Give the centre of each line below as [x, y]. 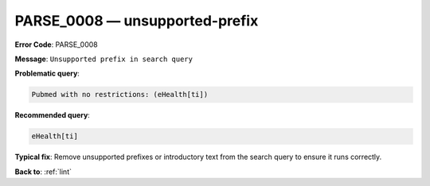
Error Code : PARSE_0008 [57, 45]
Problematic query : [47, 74]
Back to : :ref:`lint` [43, 172]
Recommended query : [53, 115]
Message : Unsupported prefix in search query [104, 59]
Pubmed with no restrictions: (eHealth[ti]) [120, 95]
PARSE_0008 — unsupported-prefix [137, 21]
